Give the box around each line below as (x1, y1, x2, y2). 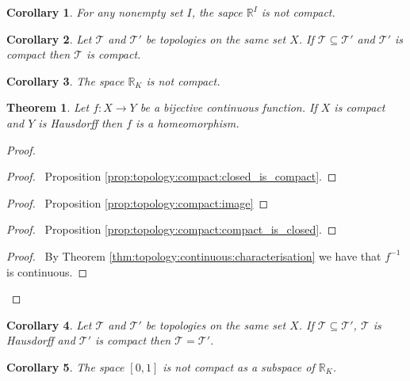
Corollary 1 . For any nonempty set (6, 4, 183, 20)
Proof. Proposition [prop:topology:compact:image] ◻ (6, 194, 269, 211)
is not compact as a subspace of (163, 358, 315, 375)
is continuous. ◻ (6, 263, 88, 280)
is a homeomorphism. (136, 114, 239, 131)
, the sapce (191, 4, 243, 20)
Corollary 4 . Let (6, 316, 92, 333)
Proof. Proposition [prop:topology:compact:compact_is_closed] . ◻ (6, 221, 337, 238)
